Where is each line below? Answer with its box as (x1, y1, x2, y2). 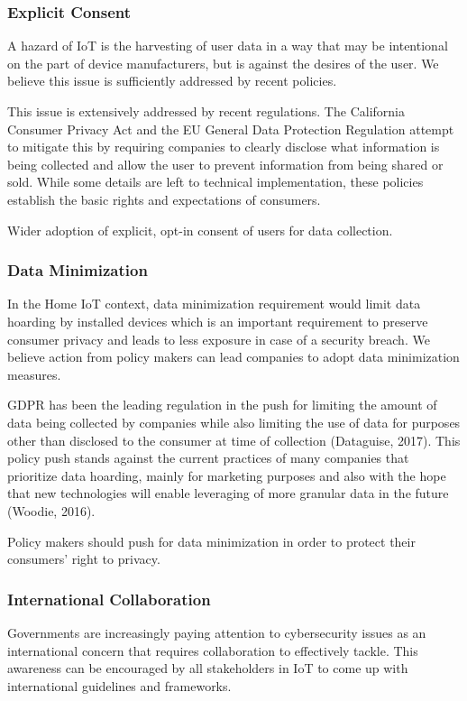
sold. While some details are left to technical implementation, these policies (7, 172, 424, 191)
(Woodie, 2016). (7, 501, 96, 520)
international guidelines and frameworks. (7, 676, 232, 695)
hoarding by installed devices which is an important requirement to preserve (7, 311, 428, 330)
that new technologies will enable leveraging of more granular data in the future (7, 484, 449, 503)
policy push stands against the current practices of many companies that (7, 448, 409, 467)
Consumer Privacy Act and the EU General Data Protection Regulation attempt (7, 119, 454, 138)
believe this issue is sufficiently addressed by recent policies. (7, 71, 337, 90)
